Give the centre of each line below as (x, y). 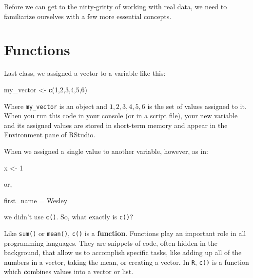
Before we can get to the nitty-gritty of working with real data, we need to (116, 6)
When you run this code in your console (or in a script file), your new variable (121, 116)
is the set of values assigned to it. (197, 106)
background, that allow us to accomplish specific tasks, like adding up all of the (123, 252)
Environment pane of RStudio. (50, 135)
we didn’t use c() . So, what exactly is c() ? (68, 217)
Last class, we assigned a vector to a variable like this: (85, 73)
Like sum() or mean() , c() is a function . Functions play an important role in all (125, 233)
